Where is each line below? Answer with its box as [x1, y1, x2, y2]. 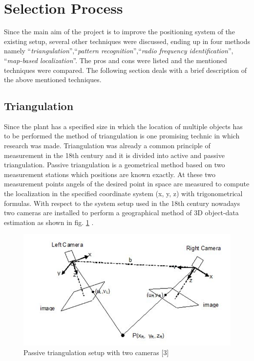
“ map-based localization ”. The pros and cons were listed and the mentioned [4, 55, 227, 65]
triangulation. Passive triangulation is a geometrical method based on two [4, 159, 225, 170]
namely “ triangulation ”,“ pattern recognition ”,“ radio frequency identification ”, [4, 45, 233, 56]
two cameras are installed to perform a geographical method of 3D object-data [4, 207, 239, 218]
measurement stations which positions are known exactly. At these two [4, 169, 215, 179]
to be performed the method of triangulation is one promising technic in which [4, 131, 240, 141]
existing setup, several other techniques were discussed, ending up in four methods [4, 36, 250, 46]
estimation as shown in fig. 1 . [4, 217, 94, 227]
